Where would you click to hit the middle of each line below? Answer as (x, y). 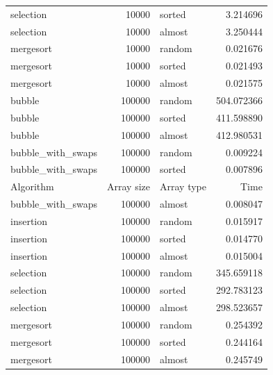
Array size (129, 186)
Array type (183, 186)
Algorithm (32, 186)
